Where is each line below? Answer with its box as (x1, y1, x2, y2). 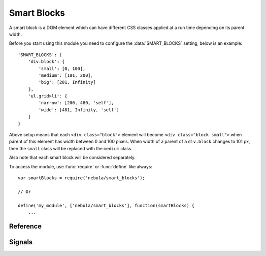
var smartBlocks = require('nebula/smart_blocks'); (18, 175, 145, 181)
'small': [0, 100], (38, 65, 86, 71)
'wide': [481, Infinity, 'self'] (38, 107, 119, 113)
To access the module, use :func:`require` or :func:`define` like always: (9, 163, 153, 169)
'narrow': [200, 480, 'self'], (38, 100, 114, 106)
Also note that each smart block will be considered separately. (9, 155, 135, 160)
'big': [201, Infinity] (38, 79, 96, 85)
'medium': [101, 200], (38, 72, 94, 78)
